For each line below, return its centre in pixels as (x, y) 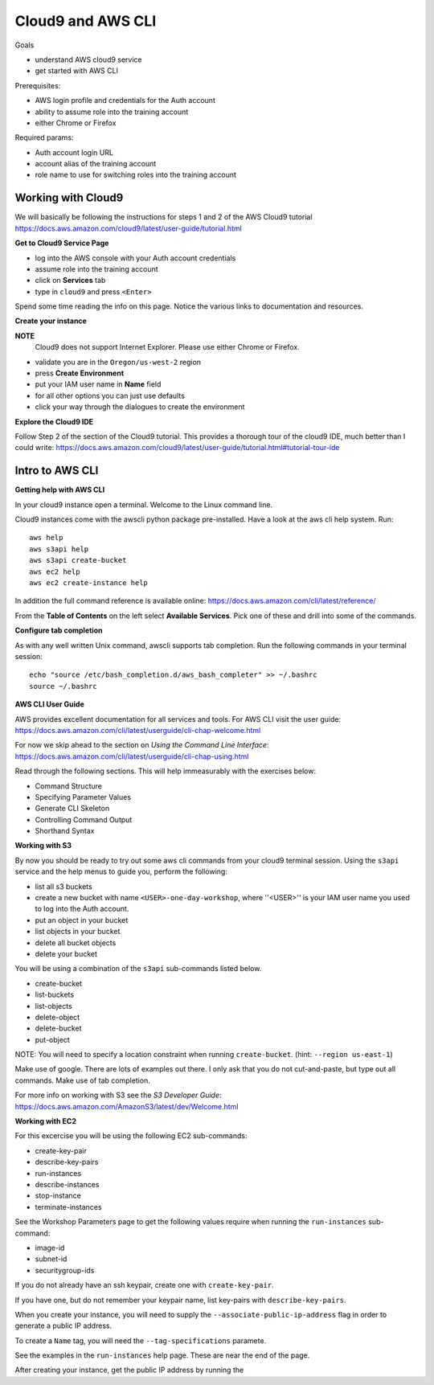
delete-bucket (58, 1028)
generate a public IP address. (63, 1326)
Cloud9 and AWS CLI (86, 21)
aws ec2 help (55, 572)
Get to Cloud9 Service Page (62, 243)
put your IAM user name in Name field (98, 384)
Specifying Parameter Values (83, 797)
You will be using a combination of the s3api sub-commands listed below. (138, 969)
